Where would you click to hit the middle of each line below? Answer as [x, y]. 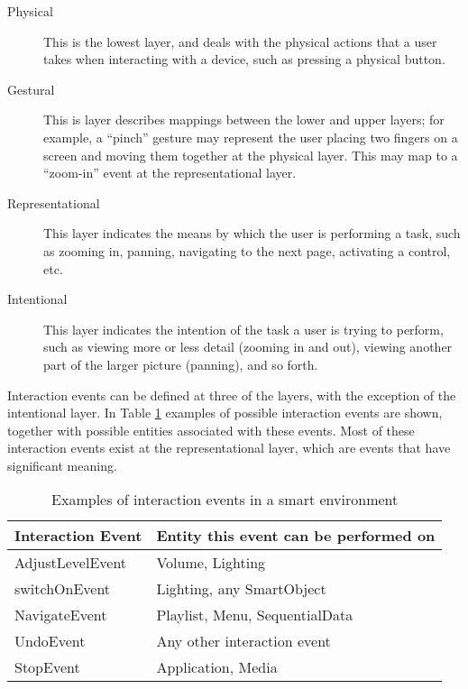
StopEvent [47, 667]
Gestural [31, 89]
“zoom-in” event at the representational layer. [170, 173]
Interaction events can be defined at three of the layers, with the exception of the [232, 395]
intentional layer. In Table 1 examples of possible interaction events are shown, [225, 413]
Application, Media [217, 667]
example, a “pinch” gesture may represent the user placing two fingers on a [251, 137]
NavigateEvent [61, 615]
